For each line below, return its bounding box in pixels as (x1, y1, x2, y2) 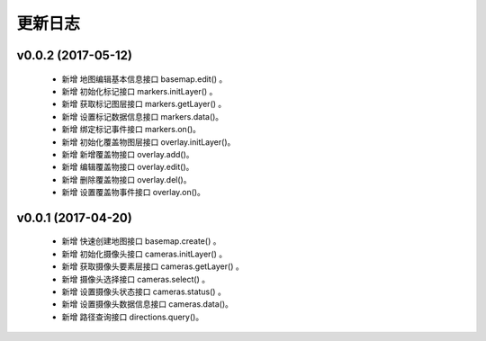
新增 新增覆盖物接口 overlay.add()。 (61, 148, 194, 159)
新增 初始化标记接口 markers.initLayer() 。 (61, 85, 218, 96)
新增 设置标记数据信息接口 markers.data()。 (61, 111, 224, 121)
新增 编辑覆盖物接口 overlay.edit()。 (61, 162, 194, 173)
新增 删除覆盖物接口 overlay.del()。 (61, 174, 192, 184)
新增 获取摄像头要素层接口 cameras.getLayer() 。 (61, 261, 244, 272)
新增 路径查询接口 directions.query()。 (61, 311, 204, 322)
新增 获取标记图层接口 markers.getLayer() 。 (61, 99, 227, 110)
